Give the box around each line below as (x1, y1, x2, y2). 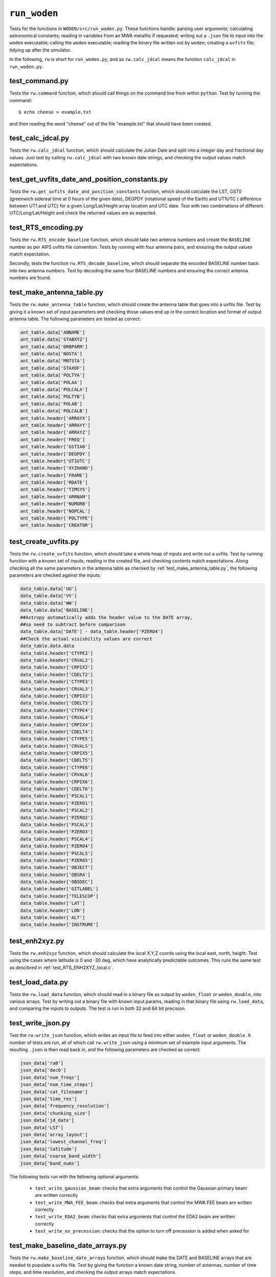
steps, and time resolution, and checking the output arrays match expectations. (9, 1269, 176, 1275)
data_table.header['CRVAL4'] (20, 715, 94, 720)
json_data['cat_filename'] (20, 1089, 88, 1095)
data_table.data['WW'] (20, 600, 77, 606)
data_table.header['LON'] (20, 907, 85, 913)
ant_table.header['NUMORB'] (20, 501, 90, 507)
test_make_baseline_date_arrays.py (9, 1241, 127, 1250)
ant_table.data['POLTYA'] (20, 372, 85, 378)
